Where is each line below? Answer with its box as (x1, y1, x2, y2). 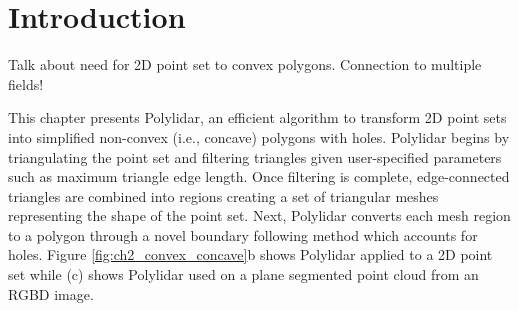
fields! (8, 73, 44, 94)
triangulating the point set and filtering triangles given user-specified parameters (8, 146, 502, 167)
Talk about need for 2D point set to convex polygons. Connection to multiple (8, 54, 482, 75)
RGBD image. (8, 283, 94, 304)
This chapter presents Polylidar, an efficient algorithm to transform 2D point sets (8, 107, 507, 128)
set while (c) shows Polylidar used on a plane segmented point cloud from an (8, 264, 479, 285)
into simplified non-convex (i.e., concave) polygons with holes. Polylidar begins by (8, 126, 510, 147)
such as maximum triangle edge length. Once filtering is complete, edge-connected (8, 166, 510, 187)
